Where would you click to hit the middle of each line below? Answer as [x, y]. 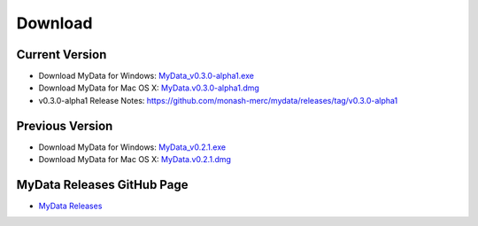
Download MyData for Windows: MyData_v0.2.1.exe [132, 147]
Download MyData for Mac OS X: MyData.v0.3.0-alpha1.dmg [149, 88]
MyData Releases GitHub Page [102, 185]
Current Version [62, 55]
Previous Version [65, 125]
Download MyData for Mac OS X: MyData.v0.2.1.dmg [135, 160]
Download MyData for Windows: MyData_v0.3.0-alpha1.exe [146, 76]
